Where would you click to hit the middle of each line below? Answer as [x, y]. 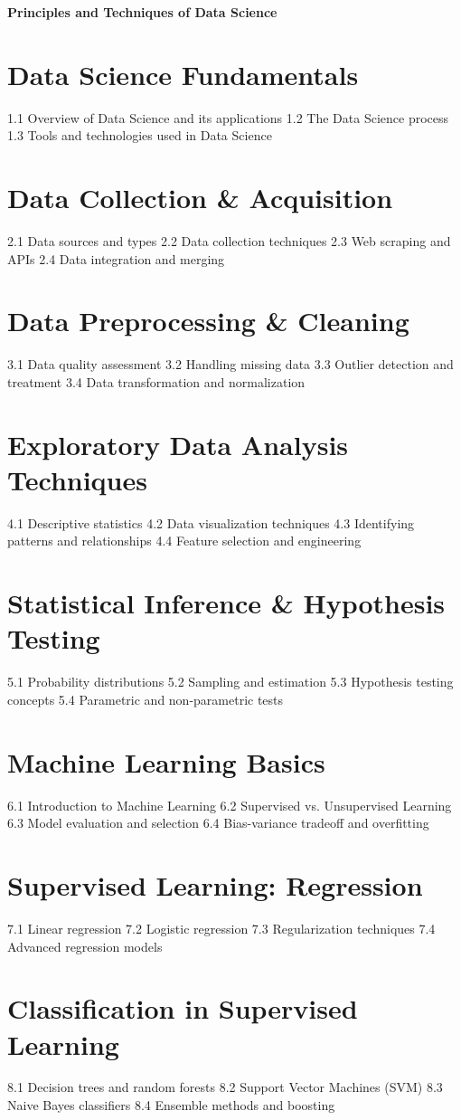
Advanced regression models [85, 946]
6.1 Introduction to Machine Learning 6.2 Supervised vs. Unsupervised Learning [230, 805]
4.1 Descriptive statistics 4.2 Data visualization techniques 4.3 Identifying [211, 522]
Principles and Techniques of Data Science [142, 12]
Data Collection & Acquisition [200, 198]
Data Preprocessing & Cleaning [208, 321]
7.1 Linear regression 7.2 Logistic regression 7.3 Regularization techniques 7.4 [221, 928]
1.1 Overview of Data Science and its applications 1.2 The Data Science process [228, 117]
